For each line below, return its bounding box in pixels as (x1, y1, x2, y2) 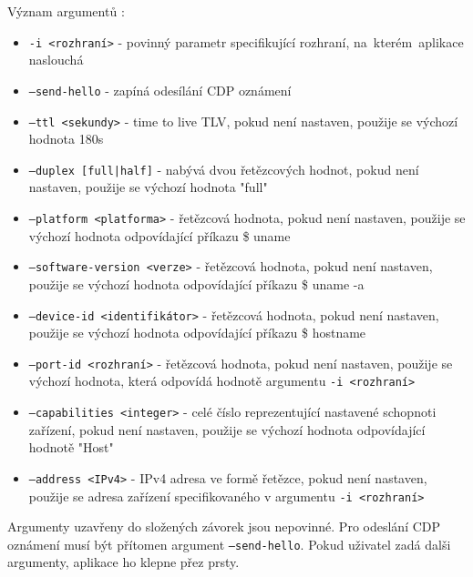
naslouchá (28, 50, 84, 69)
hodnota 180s (28, 129, 104, 148)
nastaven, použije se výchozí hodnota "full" (28, 177, 268, 197)
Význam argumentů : (7, 2, 125, 20)
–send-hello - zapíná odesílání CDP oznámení (28, 80, 292, 99)
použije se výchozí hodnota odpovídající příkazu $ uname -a (28, 274, 365, 293)
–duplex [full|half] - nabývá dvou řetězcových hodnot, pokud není (28, 159, 419, 178)
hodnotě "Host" (28, 438, 114, 457)
